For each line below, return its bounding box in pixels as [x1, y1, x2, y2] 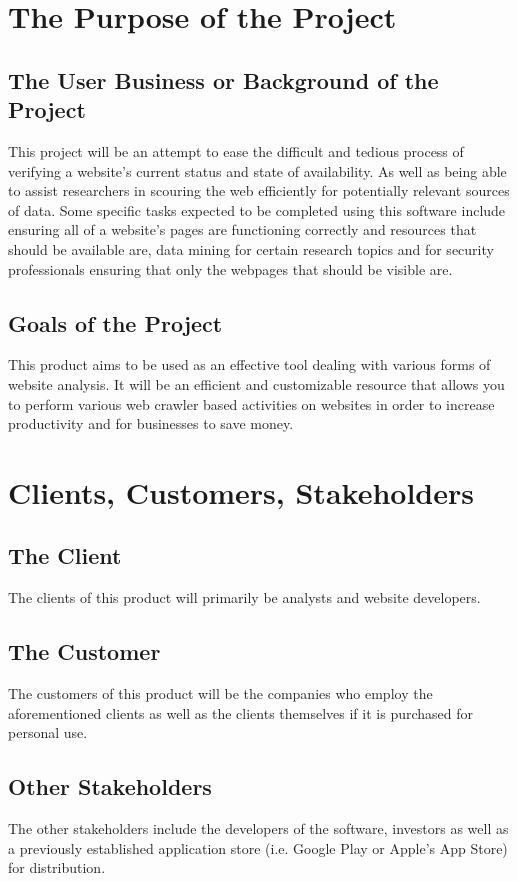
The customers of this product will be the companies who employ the [8, 683, 433, 704]
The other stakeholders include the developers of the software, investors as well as [8, 818, 509, 839]
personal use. [8, 722, 88, 743]
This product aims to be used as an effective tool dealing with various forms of [8, 354, 491, 375]
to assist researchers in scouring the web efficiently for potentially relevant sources [8, 180, 510, 201]
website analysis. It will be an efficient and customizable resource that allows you [8, 373, 505, 394]
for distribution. [8, 857, 106, 878]
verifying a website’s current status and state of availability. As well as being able [8, 160, 507, 181]
